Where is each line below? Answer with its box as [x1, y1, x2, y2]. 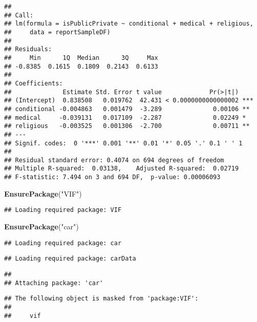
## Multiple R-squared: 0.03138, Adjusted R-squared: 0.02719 [4, 165, 239, 173]
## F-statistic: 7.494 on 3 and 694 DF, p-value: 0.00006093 [4, 174, 221, 181]
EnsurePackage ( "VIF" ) [4, 188, 82, 199]
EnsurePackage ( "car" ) [4, 221, 79, 232]
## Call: [4, 11, 34, 19]
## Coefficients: [4, 79, 63, 87]
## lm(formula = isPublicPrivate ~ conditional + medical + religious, [4, 20, 253, 28]
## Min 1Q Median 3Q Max [4, 54, 158, 61]
